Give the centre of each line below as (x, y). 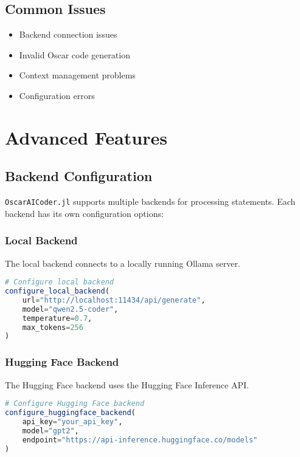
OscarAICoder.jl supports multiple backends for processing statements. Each (150, 201)
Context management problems (77, 75)
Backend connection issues (68, 34)
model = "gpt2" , (51, 431)
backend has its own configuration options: (84, 213)
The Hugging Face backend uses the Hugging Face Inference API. (127, 384)
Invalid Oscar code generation (75, 54)
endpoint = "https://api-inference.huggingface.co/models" (140, 440)
